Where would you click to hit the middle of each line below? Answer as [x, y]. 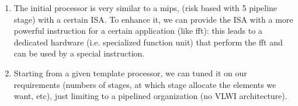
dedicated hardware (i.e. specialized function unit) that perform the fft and [148, 42]
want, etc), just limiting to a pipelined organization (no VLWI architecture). [150, 96]
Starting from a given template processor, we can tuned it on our [130, 73]
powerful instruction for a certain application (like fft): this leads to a [138, 31]
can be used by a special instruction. [79, 53]
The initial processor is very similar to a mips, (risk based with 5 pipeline [145, 8]
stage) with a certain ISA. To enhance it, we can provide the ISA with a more [153, 19]
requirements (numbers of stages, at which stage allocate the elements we [145, 84]
